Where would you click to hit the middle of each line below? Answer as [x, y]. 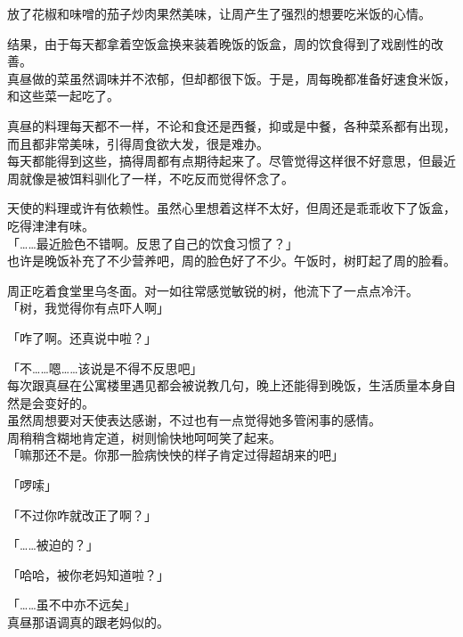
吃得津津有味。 [51, 225]
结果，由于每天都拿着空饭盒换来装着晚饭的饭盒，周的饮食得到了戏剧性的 [219, 43]
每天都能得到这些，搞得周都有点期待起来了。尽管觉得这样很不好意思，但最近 [231, 161]
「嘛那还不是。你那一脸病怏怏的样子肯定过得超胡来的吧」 [175, 455]
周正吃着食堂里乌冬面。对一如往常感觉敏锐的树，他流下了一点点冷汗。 [213, 290]
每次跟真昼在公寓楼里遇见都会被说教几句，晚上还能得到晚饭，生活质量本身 [225, 385]
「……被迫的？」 [53, 545]
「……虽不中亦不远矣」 [72, 604]
